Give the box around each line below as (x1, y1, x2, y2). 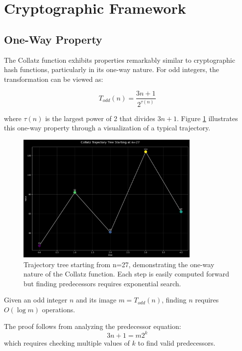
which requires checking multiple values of (4, 337, 130, 348)
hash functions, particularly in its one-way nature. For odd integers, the (4, 64, 219, 75)
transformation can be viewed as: (4, 74, 103, 84)
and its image (76, 295, 117, 305)
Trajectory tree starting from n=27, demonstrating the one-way (24, 259, 215, 269)
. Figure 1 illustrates (177, 113, 238, 123)
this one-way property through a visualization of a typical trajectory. (4, 123, 211, 133)
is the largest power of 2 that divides (45, 113, 155, 123)
